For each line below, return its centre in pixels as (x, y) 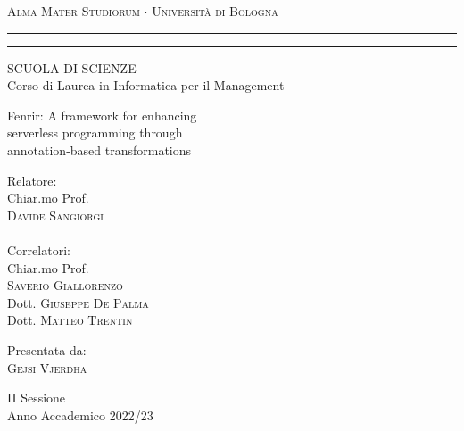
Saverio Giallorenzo (65, 285)
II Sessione (37, 398)
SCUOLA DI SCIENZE (72, 67)
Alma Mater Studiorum (74, 11)
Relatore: (32, 180)
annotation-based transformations (99, 149)
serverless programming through (95, 133)
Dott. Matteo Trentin (70, 320)
